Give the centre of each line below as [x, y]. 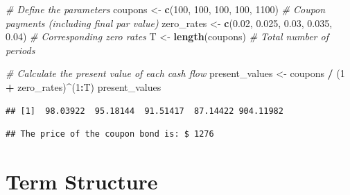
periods [20, 50]
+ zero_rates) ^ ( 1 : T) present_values [84, 86]
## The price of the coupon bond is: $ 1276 [110, 134]
